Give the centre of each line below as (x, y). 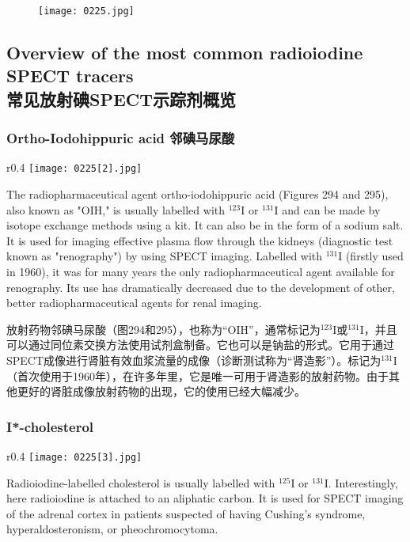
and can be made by (331, 209)
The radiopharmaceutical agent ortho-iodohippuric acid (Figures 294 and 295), (197, 194)
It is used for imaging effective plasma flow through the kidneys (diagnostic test (200, 240)
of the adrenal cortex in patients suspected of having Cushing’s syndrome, (186, 513)
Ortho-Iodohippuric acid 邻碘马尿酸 (121, 138)
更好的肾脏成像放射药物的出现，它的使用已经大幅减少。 (161, 391)
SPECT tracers (70, 76)
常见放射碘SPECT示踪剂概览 (121, 99)
